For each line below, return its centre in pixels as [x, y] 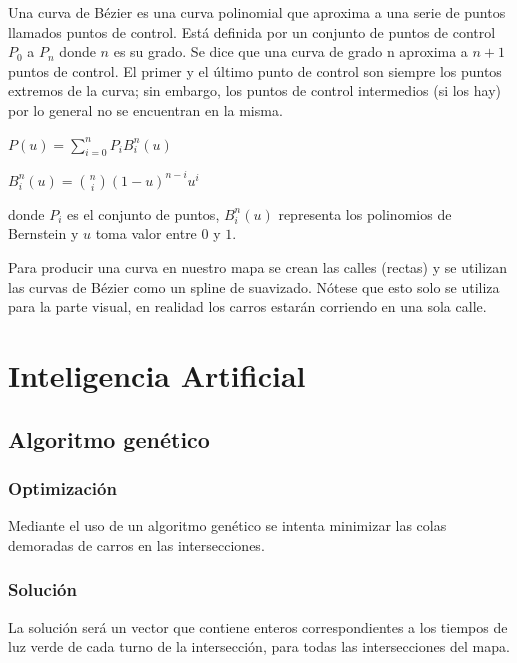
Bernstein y [43, 233]
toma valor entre [146, 233]
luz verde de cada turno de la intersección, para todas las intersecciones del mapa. [259, 646]
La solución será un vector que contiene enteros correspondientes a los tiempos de [258, 626]
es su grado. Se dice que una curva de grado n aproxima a [290, 51]
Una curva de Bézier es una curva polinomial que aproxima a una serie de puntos [257, 12]
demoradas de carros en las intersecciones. [136, 544]
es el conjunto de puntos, [143, 213]
